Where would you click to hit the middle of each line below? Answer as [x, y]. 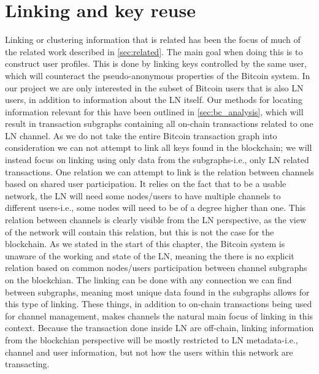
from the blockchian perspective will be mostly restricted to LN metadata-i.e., [152, 339]
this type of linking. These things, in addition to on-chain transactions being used [159, 304]
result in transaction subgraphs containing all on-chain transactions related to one [159, 124]
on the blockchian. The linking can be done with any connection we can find [148, 280]
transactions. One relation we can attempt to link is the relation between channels [159, 171]
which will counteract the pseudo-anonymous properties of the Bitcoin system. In [158, 75]
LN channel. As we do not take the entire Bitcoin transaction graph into [141, 135]
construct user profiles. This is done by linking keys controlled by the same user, [156, 63]
